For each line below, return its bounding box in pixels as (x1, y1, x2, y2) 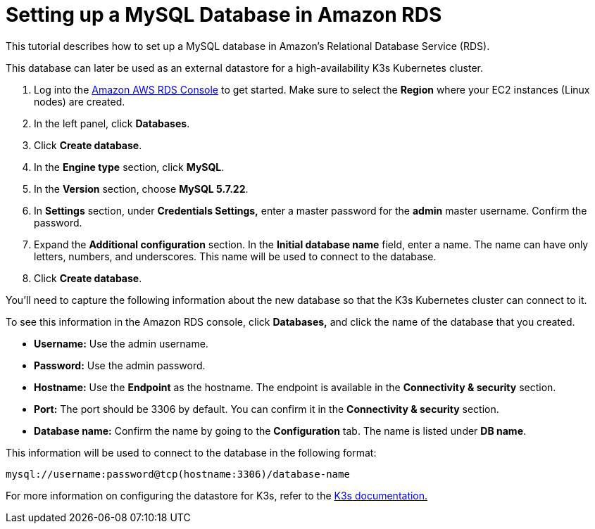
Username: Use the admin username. (34, 337, 208, 350)
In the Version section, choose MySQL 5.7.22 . (34, 182, 249, 195)
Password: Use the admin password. (34, 359, 206, 371)
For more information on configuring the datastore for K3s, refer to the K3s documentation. (6, 489, 428, 502)
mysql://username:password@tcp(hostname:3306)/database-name (6, 468, 350, 480)
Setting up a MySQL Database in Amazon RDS (6, 3, 442, 27)
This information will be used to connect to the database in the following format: (6, 446, 377, 459)
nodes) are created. (34, 95, 125, 108)
